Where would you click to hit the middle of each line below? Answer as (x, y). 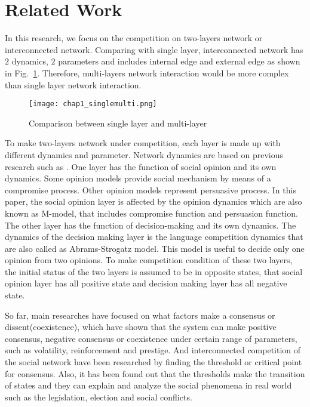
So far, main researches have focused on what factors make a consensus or (140, 315)
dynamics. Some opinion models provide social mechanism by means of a (138, 178)
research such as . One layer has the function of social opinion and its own (141, 166)
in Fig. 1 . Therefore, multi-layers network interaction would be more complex (147, 73)
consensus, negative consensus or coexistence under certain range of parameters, (151, 338)
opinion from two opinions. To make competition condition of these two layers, (149, 260)
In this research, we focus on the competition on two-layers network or (134, 38)
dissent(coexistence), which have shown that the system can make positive (141, 327)
